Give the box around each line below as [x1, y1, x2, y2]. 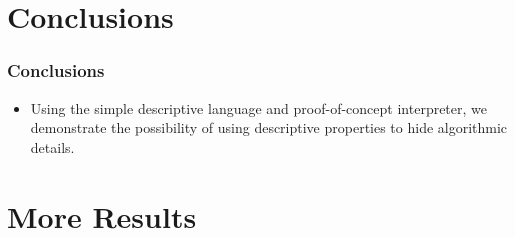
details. [30, 136, 75, 157]
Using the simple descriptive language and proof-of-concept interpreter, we [30, 97, 487, 118]
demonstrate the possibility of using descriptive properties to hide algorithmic [30, 117, 508, 138]
